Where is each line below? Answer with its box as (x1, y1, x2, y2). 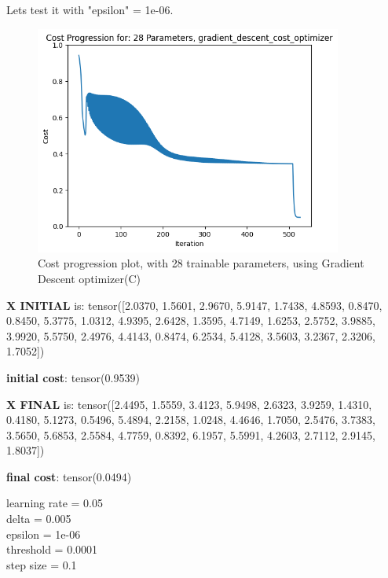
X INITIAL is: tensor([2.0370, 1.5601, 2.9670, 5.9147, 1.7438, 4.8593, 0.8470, (6, 296, 383, 313)
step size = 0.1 (6, 556, 77, 572)
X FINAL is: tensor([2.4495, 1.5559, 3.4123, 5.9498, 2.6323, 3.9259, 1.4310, (6, 396, 372, 412)
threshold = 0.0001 (6, 541, 98, 558)
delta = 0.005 (6, 510, 71, 527)
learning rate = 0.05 (6, 495, 103, 511)
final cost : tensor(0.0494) (6, 468, 132, 484)
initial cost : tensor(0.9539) (6, 369, 140, 385)
